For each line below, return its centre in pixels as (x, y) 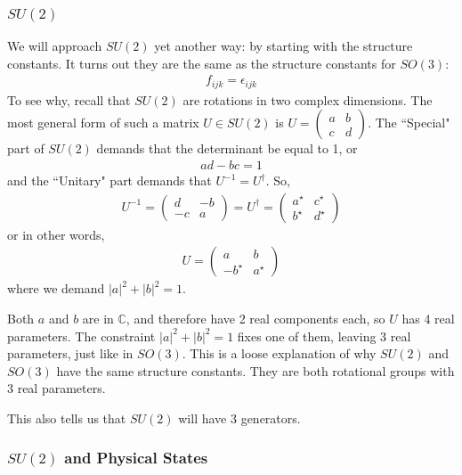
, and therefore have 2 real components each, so (255, 318)
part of (26, 148)
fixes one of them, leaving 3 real (324, 336)
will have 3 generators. (239, 418)
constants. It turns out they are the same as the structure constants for (202, 63)
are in (98, 318)
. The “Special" (409, 123)
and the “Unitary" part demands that (109, 180)
